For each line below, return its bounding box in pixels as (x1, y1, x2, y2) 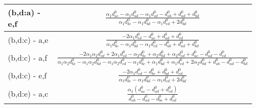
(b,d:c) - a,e (8, 34, 48, 46)
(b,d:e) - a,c (8, 88, 48, 100)
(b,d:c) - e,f (8, 70, 47, 81)
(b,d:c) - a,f (8, 52, 47, 64)
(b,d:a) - (8, 6, 41, 18)
